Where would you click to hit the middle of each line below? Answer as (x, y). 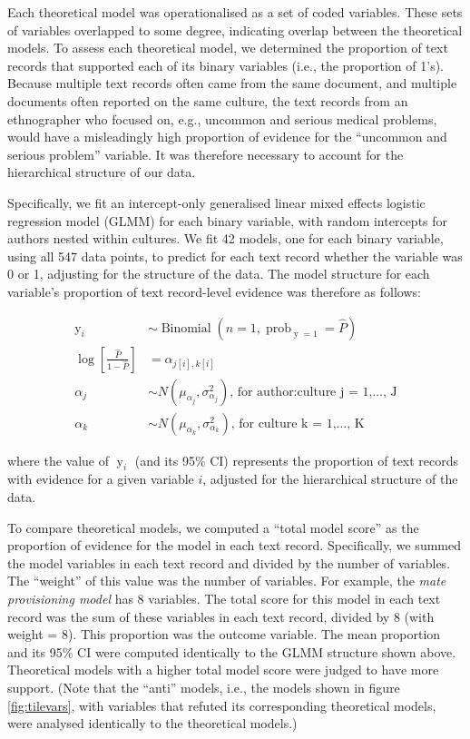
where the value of (59, 460)
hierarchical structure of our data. (102, 172)
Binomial (186, 328)
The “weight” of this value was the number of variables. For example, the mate (227, 581)
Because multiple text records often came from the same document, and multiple (232, 83)
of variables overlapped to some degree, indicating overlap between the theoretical (235, 30)
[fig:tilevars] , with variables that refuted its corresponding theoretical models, (222, 705)
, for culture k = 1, (284, 424)
